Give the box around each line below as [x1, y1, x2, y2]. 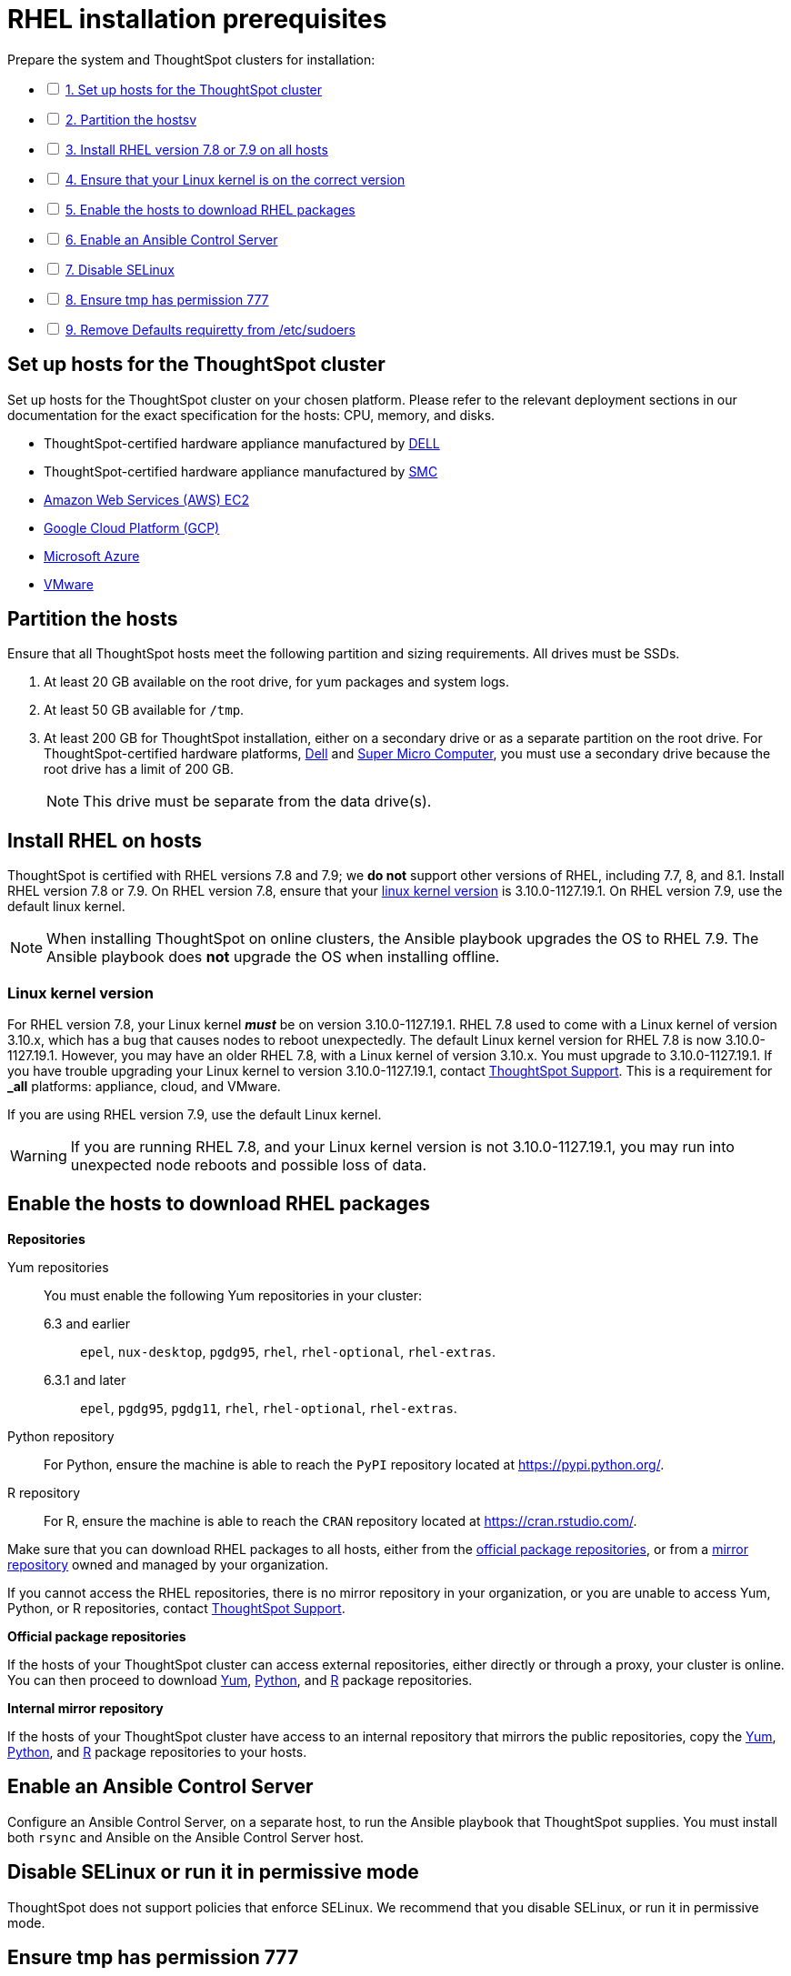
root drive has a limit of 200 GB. [44, 761, 234, 777]
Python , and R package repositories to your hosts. [7, 1743, 307, 1760]
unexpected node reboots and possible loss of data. [70, 1156, 427, 1175]
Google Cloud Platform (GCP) [44, 519, 220, 536]
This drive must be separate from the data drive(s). [83, 792, 432, 811]
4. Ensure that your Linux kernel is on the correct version [65, 171, 406, 187]
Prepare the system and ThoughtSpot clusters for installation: [7, 51, 375, 67]
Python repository [7, 1428, 115, 1444]
